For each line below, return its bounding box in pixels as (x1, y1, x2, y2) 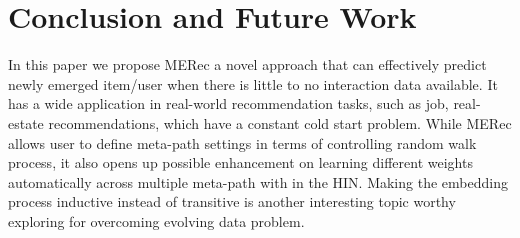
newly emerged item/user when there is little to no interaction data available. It (8, 73, 498, 94)
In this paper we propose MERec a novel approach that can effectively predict (8, 54, 487, 75)
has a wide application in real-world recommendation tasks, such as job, (8, 93, 449, 114)
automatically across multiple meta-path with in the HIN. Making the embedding (8, 171, 508, 192)
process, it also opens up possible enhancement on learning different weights (8, 152, 473, 173)
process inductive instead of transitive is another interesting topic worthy (8, 191, 456, 212)
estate (8, 112, 44, 133)
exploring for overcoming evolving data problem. (8, 210, 305, 231)
